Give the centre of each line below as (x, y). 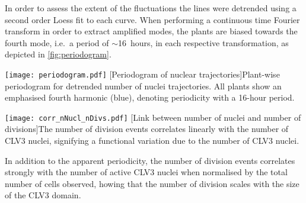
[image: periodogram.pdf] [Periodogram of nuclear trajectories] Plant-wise (142, 74)
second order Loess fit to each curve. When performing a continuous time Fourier (152, 19)
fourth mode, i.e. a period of (57, 42)
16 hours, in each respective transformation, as (203, 42)
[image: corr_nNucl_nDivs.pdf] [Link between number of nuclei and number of (153, 117)
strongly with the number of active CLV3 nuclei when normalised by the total (146, 172)
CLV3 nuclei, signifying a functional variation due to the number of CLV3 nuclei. (152, 141)
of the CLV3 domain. (43, 195)
